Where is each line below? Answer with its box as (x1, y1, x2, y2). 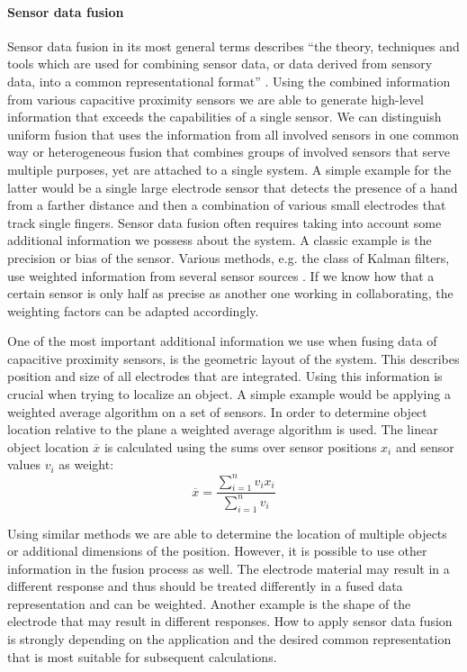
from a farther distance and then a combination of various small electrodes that (7, 195, 446, 214)
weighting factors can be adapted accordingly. (7, 301, 259, 320)
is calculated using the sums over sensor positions (103, 437, 377, 456)
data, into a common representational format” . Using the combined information (7, 71, 451, 90)
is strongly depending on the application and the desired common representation (7, 630, 452, 649)
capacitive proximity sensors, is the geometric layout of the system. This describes (7, 349, 460, 368)
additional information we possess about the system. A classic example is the (7, 231, 432, 250)
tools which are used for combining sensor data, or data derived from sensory (7, 54, 433, 73)
